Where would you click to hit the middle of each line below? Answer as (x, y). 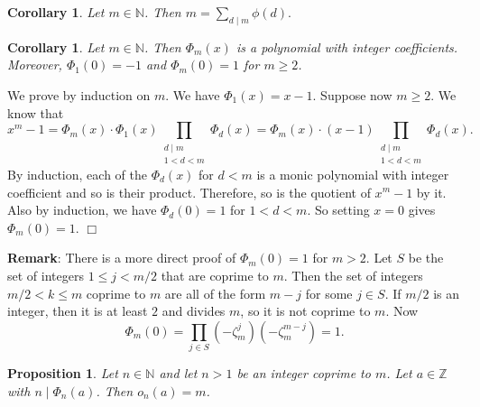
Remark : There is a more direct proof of (122, 258)
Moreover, (35, 65)
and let (178, 373)
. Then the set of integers (353, 275)
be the (426, 258)
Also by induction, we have (82, 210)
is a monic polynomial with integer (353, 174)
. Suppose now (352, 94)
